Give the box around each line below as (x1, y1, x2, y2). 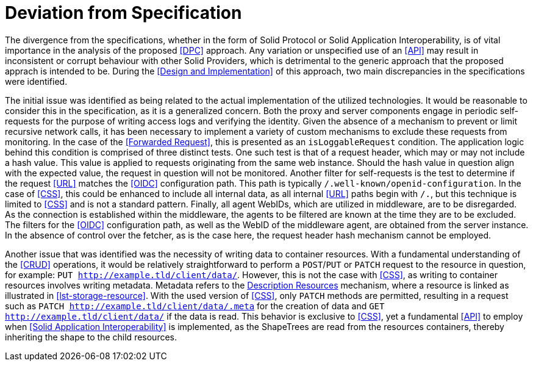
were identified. (5, 76, 68, 87)
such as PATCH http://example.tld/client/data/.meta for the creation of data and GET (5, 300, 385, 311)
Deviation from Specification (5, 2, 242, 23)
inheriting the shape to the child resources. (5, 331, 177, 342)
